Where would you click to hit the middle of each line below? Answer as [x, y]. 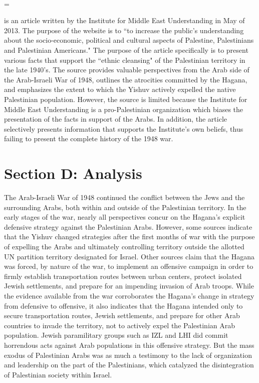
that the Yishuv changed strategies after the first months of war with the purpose [129, 236]
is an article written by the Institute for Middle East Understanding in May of [124, 20]
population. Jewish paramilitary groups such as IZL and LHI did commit [116, 335]
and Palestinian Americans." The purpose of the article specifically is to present [126, 50]
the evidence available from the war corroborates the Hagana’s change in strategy [129, 295]
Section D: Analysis [73, 173]
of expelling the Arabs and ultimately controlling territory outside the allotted [124, 246]
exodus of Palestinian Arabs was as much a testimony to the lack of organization [128, 355]
